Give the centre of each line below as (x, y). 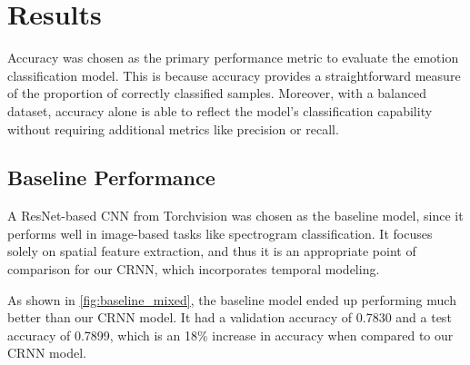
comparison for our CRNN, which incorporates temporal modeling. (194, 269)
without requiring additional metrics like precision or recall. (173, 128)
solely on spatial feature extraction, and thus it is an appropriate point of (212, 251)
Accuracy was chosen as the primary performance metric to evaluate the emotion (233, 58)
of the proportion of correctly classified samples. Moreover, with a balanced (217, 93)
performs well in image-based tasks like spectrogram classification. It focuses (220, 233)
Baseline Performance (111, 178)
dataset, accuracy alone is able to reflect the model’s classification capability (220, 110)
